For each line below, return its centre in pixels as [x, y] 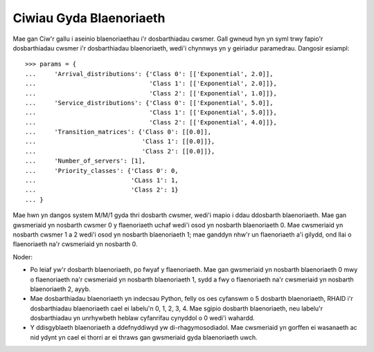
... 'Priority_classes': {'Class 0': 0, [102, 170]
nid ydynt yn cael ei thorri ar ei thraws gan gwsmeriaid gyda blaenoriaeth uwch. [144, 337]
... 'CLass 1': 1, [102, 180]
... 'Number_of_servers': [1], [86, 161]
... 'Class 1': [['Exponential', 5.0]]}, [151, 113]
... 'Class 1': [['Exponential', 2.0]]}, [151, 84]
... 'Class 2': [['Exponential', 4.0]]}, [151, 122]
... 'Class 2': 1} [102, 190]
